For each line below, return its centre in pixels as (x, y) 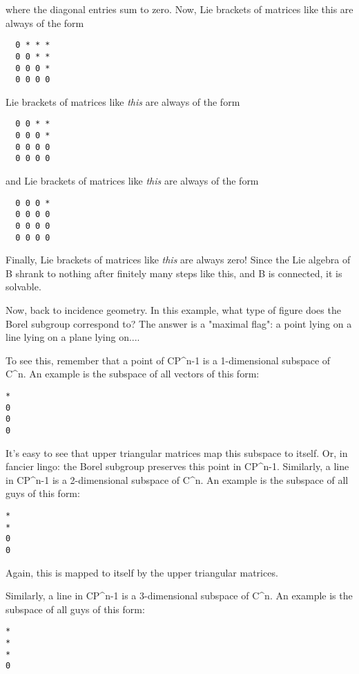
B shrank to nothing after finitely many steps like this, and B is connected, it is (174, 273)
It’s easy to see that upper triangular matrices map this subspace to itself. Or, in (177, 452)
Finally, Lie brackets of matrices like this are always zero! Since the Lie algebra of (178, 260)
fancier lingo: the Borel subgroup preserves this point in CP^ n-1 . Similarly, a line (177, 466)
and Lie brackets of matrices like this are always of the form (132, 181)
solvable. (23, 287)
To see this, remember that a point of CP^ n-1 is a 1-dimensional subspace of (168, 360)
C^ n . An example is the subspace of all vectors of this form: (133, 374)
